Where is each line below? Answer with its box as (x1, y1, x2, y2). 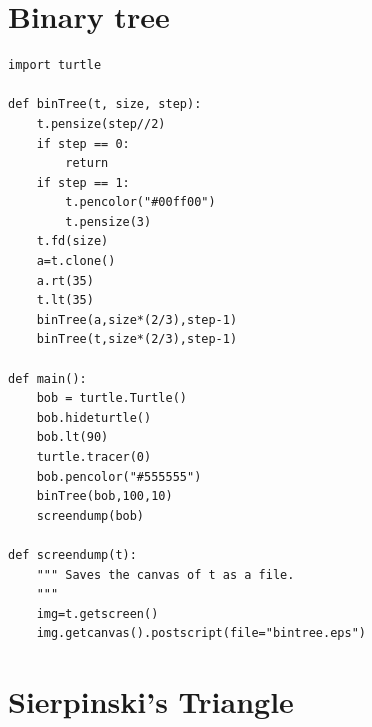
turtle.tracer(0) (36, 450, 152, 464)
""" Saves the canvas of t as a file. (36, 567, 295, 582)
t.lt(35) (36, 293, 94, 308)
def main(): (8, 371, 87, 386)
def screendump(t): (8, 547, 137, 562)
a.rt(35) (36, 273, 94, 288)
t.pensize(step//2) (36, 116, 166, 131)
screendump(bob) (36, 508, 145, 523)
